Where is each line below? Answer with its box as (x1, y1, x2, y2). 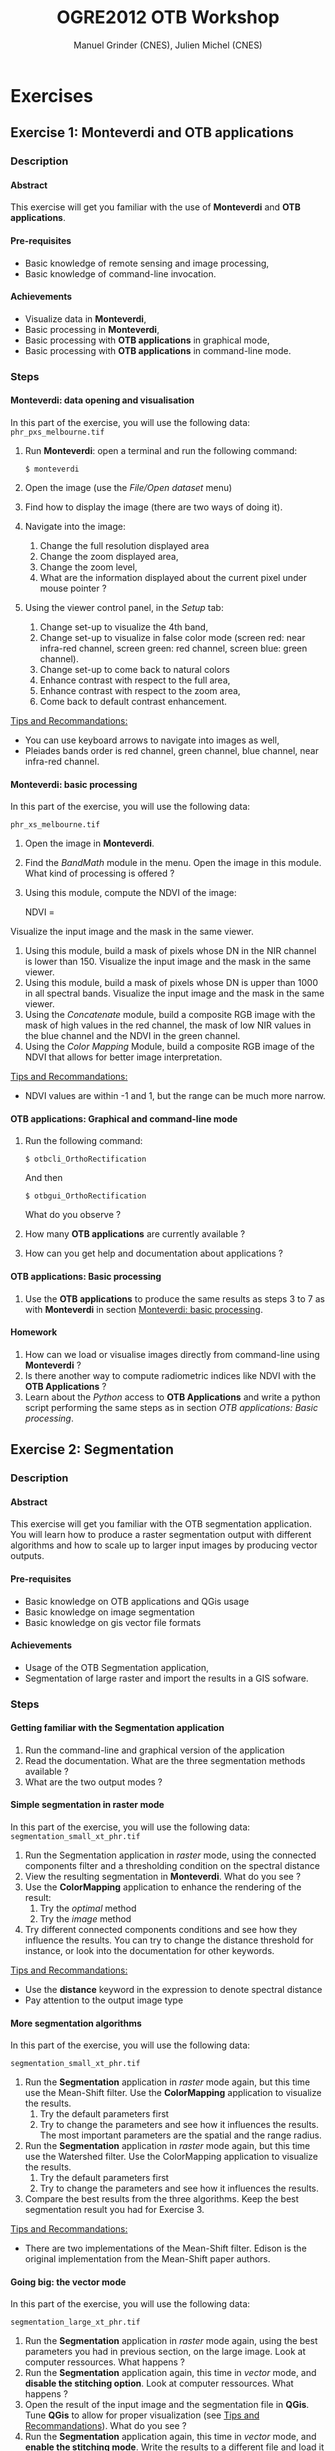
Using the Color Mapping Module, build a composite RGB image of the (24, 1041, 315, 1053)
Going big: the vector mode (10, 2276, 127, 2288)
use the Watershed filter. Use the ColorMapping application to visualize (24, 2151, 318, 2163)
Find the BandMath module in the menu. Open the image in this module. (24, 857, 322, 869)
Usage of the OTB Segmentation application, (24, 1661, 210, 1673)
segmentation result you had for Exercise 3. (24, 2204, 205, 2216)
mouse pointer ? (39, 582, 107, 594)
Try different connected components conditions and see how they (24, 1924, 298, 1936)
